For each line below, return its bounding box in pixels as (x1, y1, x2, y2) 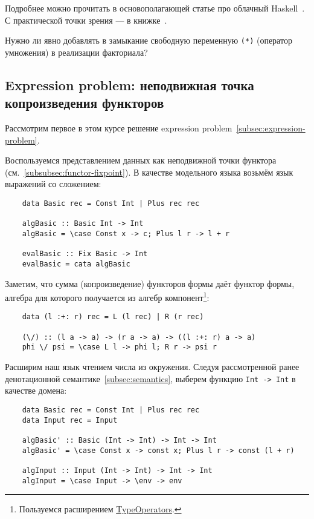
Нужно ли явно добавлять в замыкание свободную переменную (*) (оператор (5, 34, 292, 47)
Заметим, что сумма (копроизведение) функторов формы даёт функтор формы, (5, 277, 295, 289)
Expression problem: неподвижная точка (5, 75, 254, 94)
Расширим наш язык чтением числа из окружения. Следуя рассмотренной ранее (5, 360, 300, 373)
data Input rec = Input (22, 415, 118, 425)
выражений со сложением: (5, 177, 101, 190)
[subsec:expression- (236, 122, 306, 134)
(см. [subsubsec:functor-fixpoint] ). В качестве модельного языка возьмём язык (5, 165, 293, 178)
